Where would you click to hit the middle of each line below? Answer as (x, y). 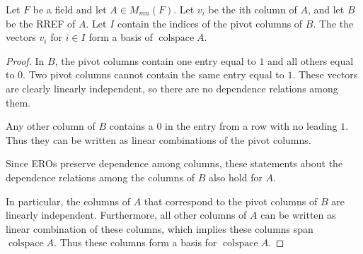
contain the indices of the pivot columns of (210, 23)
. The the (333, 23)
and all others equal (311, 60)
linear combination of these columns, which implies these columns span (160, 228)
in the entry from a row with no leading (251, 126)
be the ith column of (253, 9)
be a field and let (70, 9)
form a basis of (121, 37)
